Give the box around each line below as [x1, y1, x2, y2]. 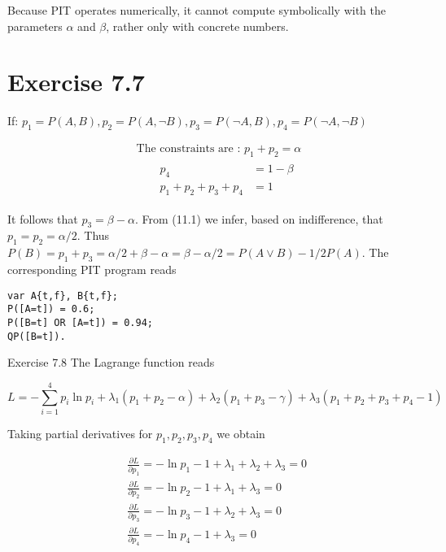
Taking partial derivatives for [7, 424, 153, 441]
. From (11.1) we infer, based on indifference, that [134, 210, 383, 227]
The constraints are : [136, 143, 241, 155]
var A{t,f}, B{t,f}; [7, 289, 119, 302]
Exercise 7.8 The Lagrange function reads [7, 354, 215, 371]
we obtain [216, 424, 265, 441]
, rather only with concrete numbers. [106, 17, 289, 34]
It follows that [7, 210, 78, 227]
